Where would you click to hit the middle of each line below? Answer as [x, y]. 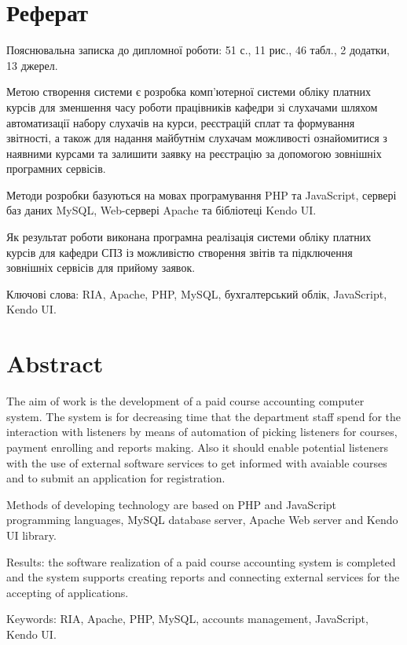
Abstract [55, 363]
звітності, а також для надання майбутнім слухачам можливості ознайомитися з [197, 138]
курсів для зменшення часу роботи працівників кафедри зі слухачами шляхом [192, 106]
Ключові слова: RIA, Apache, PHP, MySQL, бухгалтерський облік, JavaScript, [197, 293]
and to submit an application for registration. [116, 478]
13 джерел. [32, 65]
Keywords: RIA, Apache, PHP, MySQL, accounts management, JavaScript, [187, 619]
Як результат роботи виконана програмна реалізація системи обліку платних [189, 237]
